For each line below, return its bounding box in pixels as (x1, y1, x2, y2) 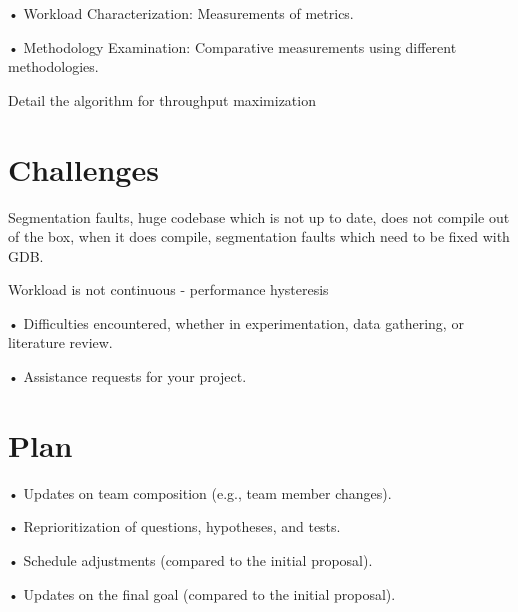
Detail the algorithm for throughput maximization (8, 89, 316, 110)
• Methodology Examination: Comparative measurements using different (8, 36, 457, 57)
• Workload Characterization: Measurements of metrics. (8, 3, 354, 23)
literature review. (8, 332, 113, 353)
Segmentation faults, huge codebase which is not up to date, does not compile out (8, 206, 510, 227)
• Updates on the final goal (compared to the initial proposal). (8, 583, 396, 604)
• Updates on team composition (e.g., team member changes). (8, 482, 392, 503)
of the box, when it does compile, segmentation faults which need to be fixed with (8, 226, 510, 247)
